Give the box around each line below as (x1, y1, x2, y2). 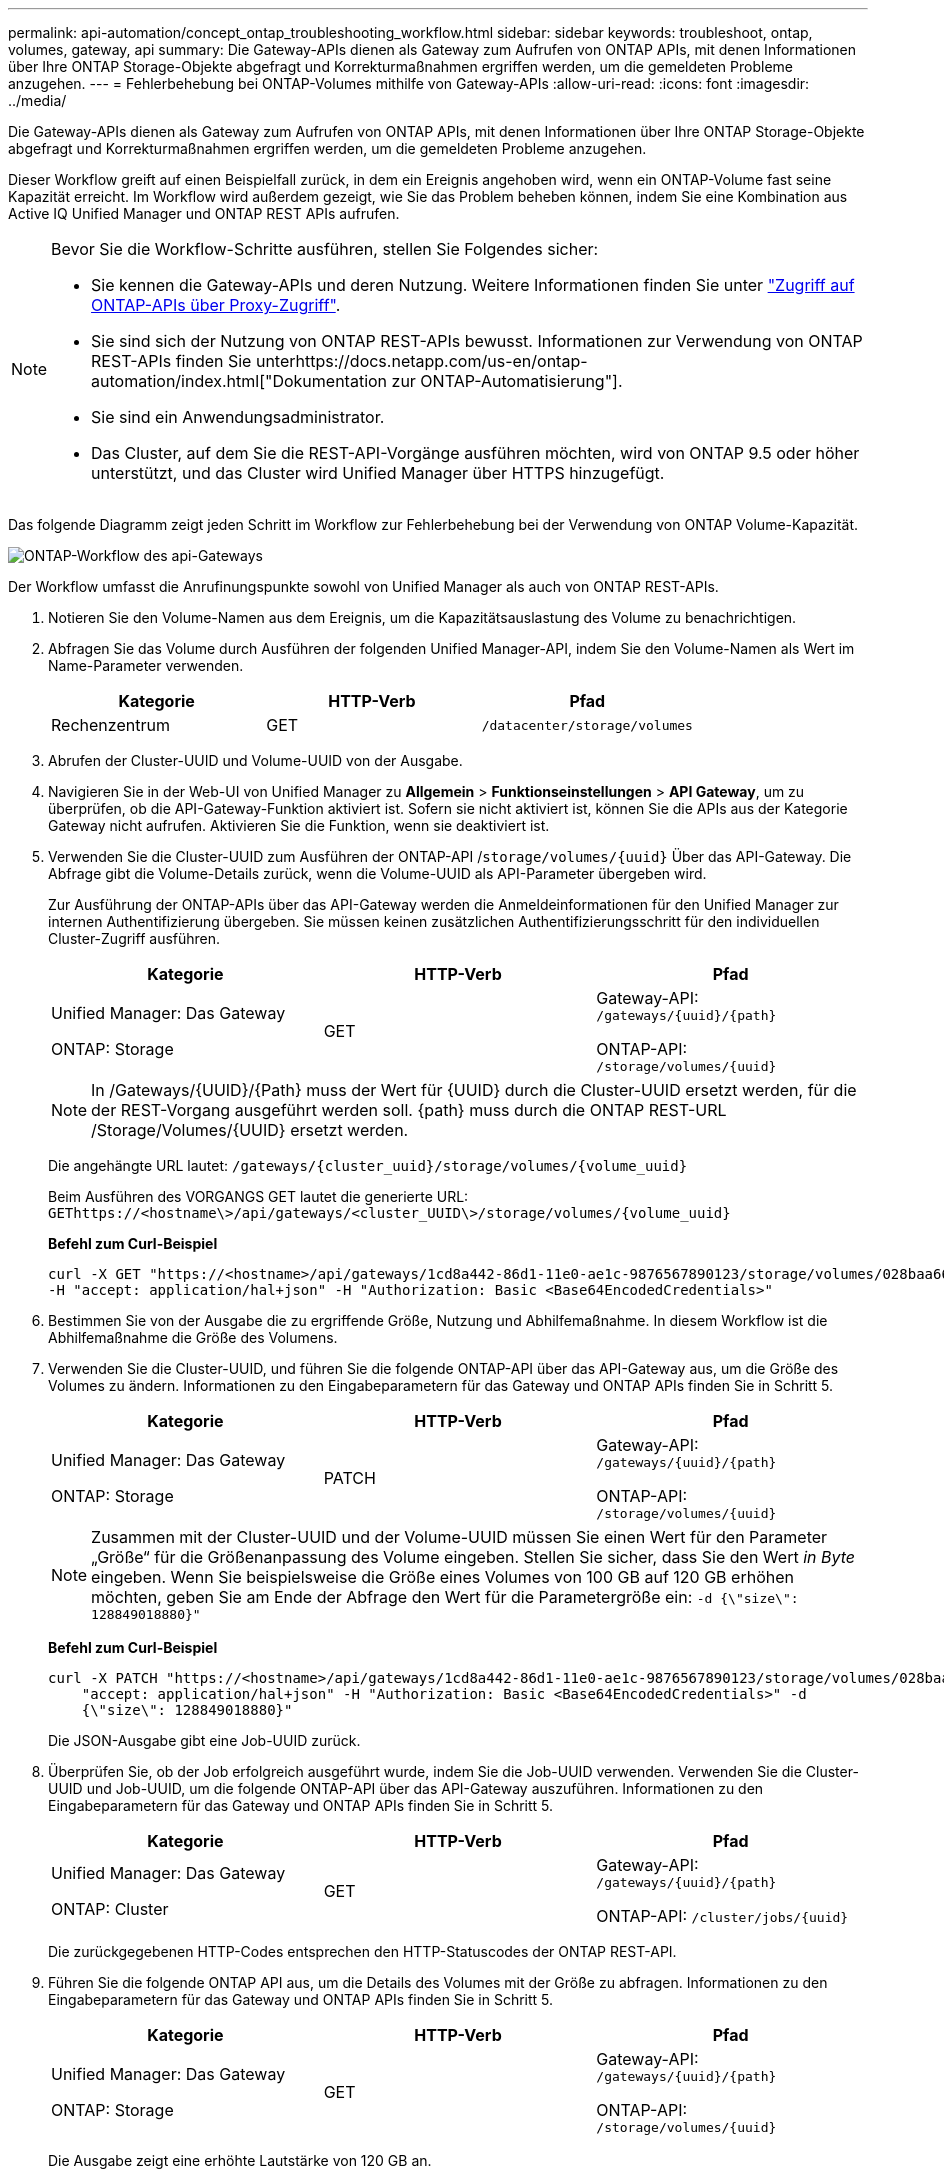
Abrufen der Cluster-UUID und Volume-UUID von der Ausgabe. (48, 752, 463, 769)
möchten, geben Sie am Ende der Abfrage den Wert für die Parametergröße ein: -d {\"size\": (91, 1587, 799, 1607)
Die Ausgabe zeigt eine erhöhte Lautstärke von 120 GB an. (48, 2152, 432, 2169)
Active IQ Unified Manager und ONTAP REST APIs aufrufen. (8, 205, 400, 222)
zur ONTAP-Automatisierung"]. (391, 371, 623, 391)
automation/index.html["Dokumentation (91, 371, 388, 391)
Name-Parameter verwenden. (48, 657, 244, 674)
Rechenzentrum (51, 715, 170, 735)
